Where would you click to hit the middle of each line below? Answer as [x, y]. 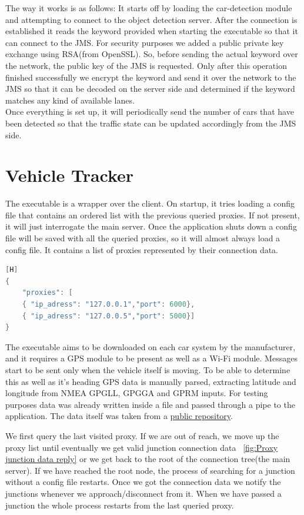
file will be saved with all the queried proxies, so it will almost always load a [143, 238]
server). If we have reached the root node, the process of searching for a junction [150, 470]
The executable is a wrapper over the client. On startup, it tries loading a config [150, 203]
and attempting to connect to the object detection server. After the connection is [151, 19]
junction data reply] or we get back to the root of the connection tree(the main [148, 459]
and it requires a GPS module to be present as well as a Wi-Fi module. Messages [151, 358]
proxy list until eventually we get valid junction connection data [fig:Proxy [142, 447]
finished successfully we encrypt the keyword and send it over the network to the [151, 77]
